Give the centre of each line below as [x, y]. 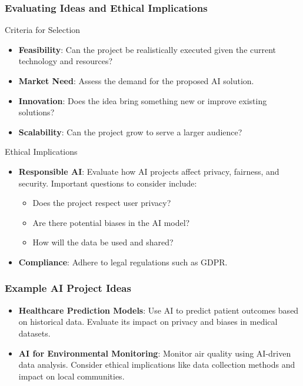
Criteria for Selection [43, 30]
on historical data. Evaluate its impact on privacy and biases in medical [148, 322]
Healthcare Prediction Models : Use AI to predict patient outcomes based [159, 310]
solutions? [36, 112]
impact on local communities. [71, 376]
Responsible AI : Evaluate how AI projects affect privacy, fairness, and [149, 171]
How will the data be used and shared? [103, 242]
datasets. [34, 333]
